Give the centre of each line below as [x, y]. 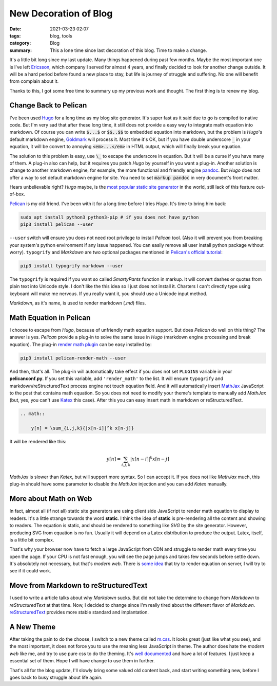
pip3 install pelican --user [57, 224]
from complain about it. [34, 81]
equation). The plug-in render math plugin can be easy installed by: [81, 344]
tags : [15, 35]
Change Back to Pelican [48, 105]
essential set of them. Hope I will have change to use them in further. [82, 661]
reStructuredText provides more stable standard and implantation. [79, 612]
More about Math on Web [51, 499]
